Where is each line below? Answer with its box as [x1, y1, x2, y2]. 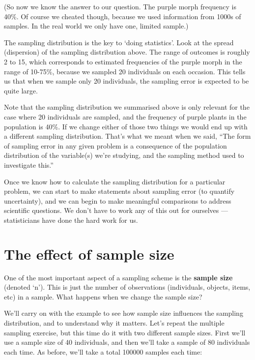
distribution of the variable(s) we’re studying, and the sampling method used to [4, 150, 244, 160]
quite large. [4, 85, 38, 95]
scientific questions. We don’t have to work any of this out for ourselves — [4, 205, 228, 215]
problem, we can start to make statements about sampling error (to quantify [4, 186, 235, 196]
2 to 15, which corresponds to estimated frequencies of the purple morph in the [4, 56, 242, 66]
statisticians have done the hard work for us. [4, 214, 138, 225]
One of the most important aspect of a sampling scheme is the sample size [4, 272, 233, 282]
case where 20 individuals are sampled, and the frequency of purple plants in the [4, 111, 247, 121]
